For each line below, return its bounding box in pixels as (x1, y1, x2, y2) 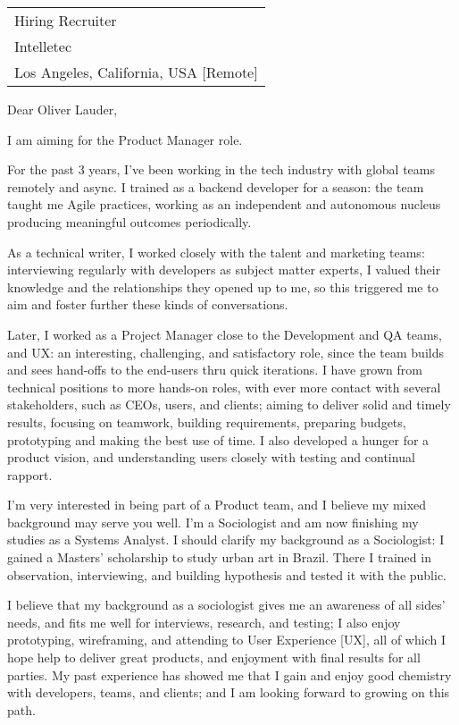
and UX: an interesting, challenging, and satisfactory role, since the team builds (7, 342, 444, 361)
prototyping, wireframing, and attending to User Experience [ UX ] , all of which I (7, 630, 446, 649)
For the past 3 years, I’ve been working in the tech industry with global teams (7, 160, 435, 179)
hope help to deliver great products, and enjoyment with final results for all (7, 648, 421, 667)
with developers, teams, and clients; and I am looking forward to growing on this (7, 683, 450, 702)
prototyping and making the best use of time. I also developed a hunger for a (7, 430, 430, 449)
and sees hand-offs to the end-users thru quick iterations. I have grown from (7, 360, 422, 379)
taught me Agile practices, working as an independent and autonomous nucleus (7, 195, 441, 214)
